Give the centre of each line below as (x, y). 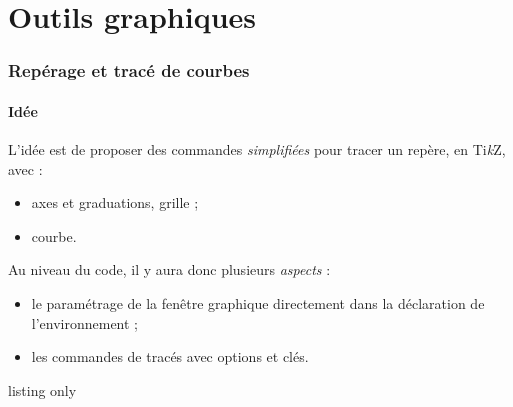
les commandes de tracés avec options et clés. (170, 356)
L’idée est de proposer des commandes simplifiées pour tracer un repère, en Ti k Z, (257, 149)
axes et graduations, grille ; (115, 202)
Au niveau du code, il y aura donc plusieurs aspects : (169, 269)
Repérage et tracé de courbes (129, 70)
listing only (42, 389)
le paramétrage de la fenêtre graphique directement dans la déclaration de (258, 302)
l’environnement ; (85, 322)
